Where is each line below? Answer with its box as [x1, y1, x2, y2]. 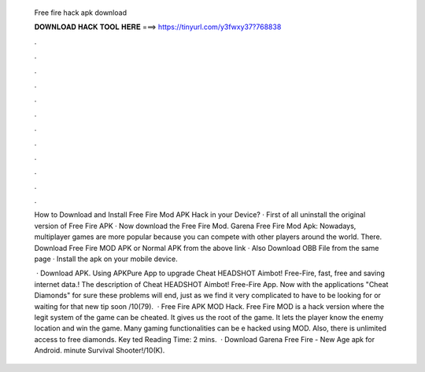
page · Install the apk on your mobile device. [34, 254, 178, 263]
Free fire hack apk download [34, 8, 128, 17]
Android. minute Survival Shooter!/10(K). [34, 346, 165, 355]
